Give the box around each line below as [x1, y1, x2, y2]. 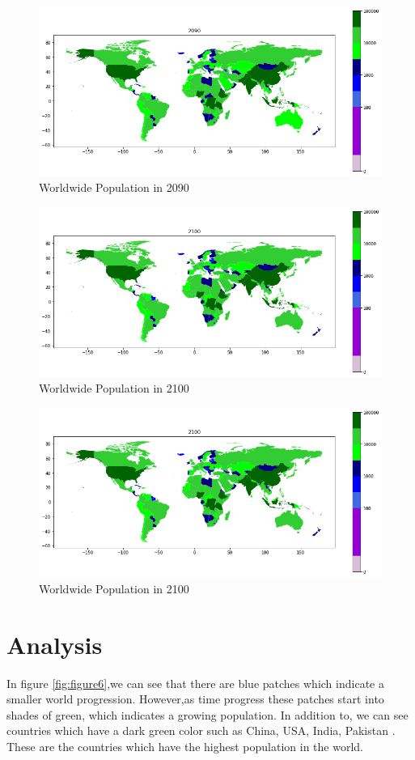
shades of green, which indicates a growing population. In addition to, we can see [6, 706, 409, 723]
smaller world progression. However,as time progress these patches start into [6, 690, 384, 707]
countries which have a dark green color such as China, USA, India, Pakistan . [6, 722, 396, 739]
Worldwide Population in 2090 [39, 179, 189, 196]
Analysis [6, 627, 103, 660]
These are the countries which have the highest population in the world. [6, 738, 363, 755]
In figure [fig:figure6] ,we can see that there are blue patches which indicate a [6, 674, 384, 691]
